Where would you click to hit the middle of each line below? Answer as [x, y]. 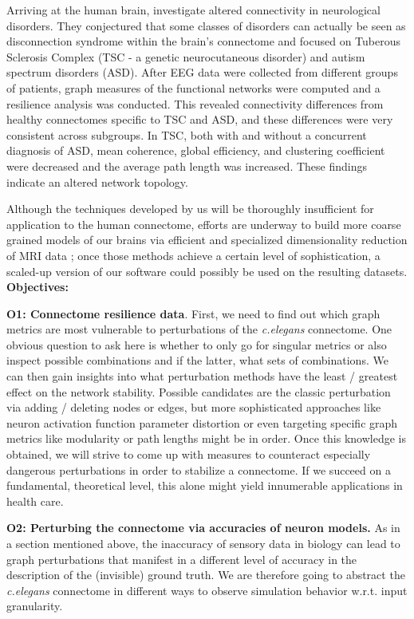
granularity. [35, 606]
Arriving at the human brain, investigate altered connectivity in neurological [193, 10]
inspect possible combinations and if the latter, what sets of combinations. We [197, 360]
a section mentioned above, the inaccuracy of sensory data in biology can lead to [203, 543]
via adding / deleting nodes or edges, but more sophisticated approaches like [194, 407]
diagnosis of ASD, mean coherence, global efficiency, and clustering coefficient [196, 150]
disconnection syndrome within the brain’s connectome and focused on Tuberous [204, 41]
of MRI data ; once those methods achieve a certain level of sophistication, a [193, 255]
